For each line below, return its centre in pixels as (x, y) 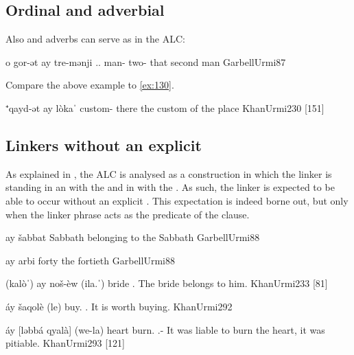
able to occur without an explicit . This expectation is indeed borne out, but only (177, 200)
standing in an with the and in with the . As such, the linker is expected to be (170, 187)
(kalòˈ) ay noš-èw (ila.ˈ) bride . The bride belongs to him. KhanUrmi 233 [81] (167, 283)
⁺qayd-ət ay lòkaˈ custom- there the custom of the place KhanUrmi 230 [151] (165, 107)
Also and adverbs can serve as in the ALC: (95, 39)
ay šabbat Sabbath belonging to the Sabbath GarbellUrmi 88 (133, 237)
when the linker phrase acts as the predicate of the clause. (128, 214)
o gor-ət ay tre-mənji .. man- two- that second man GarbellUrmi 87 (146, 61)
